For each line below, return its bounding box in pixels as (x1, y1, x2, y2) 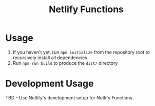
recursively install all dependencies (12, 55, 87, 61)
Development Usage (5, 78, 94, 90)
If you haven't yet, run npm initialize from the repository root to (12, 49, 150, 55)
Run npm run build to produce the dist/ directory (12, 60, 118, 66)
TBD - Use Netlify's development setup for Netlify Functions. (5, 94, 134, 100)
